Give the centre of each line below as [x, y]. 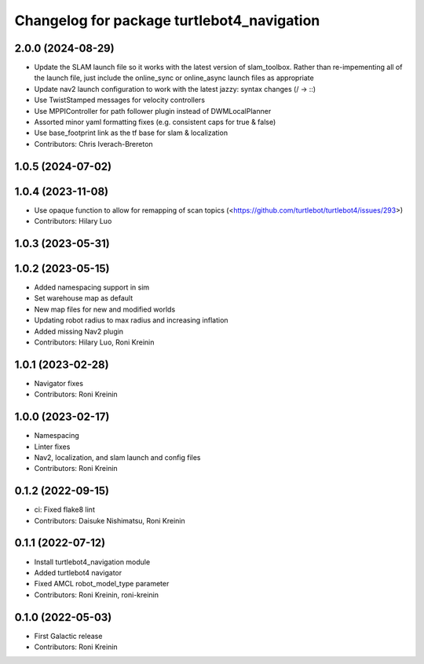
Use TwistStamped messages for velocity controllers [120, 100]
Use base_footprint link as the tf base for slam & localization [131, 133]
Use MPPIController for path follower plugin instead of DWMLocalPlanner [153, 111]
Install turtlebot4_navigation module [92, 562]
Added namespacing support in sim [92, 287]
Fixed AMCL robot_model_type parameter [102, 584]
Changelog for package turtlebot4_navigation [167, 20]
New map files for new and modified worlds [105, 309]
